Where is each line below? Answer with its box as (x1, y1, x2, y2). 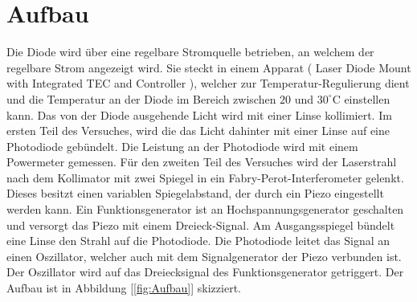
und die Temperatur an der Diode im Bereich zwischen (6, 90, 276, 107)
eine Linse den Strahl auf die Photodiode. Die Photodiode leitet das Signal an (6, 232, 390, 249)
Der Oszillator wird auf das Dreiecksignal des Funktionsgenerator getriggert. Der (6, 263, 404, 280)
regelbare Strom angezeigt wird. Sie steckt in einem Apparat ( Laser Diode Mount (6, 59, 411, 75)
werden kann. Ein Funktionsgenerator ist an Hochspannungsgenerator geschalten (6, 201, 404, 218)
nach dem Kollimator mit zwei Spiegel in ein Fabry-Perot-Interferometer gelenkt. (6, 169, 404, 186)
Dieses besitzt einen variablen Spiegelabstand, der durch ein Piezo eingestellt (6, 185, 384, 202)
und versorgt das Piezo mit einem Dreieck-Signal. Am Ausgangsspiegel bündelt (6, 216, 395, 233)
